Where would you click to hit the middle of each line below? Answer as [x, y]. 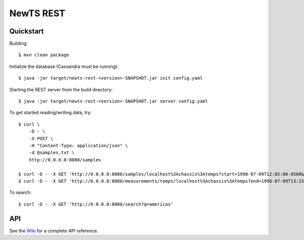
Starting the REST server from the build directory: [61, 89]
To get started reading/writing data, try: [51, 113]
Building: [18, 44]
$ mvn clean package [44, 55]
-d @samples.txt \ [52, 153]
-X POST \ [41, 139]
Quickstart [27, 31]
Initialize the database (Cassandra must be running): [64, 66]
